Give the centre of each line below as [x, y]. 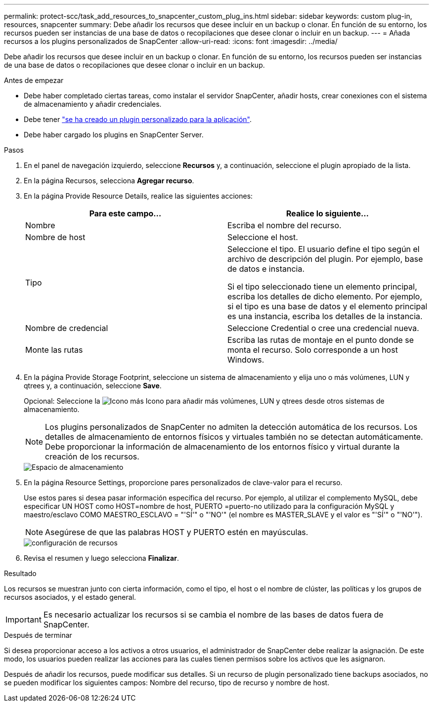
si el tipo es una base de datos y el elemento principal [327, 306]
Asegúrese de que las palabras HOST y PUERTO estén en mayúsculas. [177, 532]
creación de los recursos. [92, 457]
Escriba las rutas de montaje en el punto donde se [321, 340]
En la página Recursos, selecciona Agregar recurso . [109, 181]
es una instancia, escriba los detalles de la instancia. [325, 316]
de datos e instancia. [266, 269]
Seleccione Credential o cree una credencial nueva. [323, 328]
